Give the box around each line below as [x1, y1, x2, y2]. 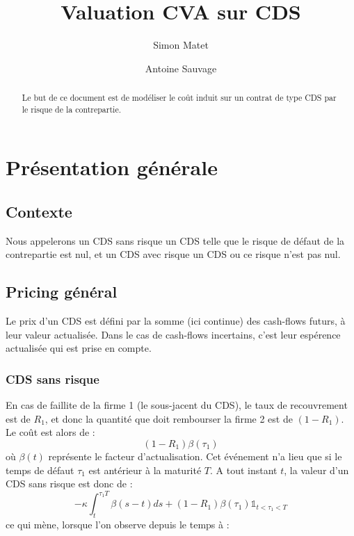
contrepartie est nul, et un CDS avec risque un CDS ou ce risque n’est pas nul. [6, 247, 341, 261]
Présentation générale [6, 153, 218, 181]
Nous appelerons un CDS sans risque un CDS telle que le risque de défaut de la [6, 233, 345, 247]
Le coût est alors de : [6, 425, 95, 439]
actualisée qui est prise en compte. [6, 341, 152, 355]
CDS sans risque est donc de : [6, 476, 133, 491]
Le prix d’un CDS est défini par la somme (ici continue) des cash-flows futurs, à [6, 314, 346, 328]
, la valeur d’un [284, 462, 349, 477]
